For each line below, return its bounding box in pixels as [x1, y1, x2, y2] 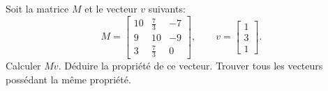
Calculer [6, 58, 41, 73]
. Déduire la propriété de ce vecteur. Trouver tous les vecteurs [58, 58, 323, 73]
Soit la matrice [6, 1, 69, 15]
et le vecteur [84, 1, 137, 15]
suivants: [148, 1, 186, 15]
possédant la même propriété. [6, 72, 131, 86]
